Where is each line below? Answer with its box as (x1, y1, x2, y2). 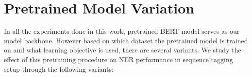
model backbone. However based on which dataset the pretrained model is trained (4, 35, 248, 45)
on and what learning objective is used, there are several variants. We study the (4, 45, 241, 55)
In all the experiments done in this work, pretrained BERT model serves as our (4, 26, 240, 36)
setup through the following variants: (4, 64, 114, 74)
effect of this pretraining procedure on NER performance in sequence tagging (4, 54, 233, 64)
